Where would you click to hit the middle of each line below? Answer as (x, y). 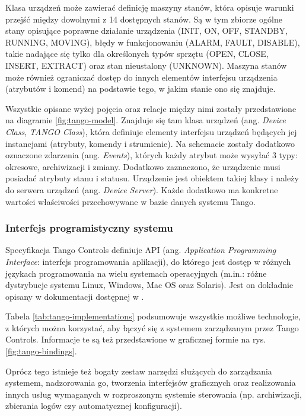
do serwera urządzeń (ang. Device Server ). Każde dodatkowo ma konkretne (142, 189)
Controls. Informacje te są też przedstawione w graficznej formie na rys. (136, 339)
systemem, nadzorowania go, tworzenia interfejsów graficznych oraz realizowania (151, 383)
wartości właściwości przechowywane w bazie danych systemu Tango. (130, 201)
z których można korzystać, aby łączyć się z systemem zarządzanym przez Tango (152, 327)
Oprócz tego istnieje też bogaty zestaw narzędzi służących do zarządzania (139, 371)
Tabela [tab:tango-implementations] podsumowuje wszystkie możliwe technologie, (153, 316)
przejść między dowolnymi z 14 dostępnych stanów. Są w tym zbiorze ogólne (144, 19)
